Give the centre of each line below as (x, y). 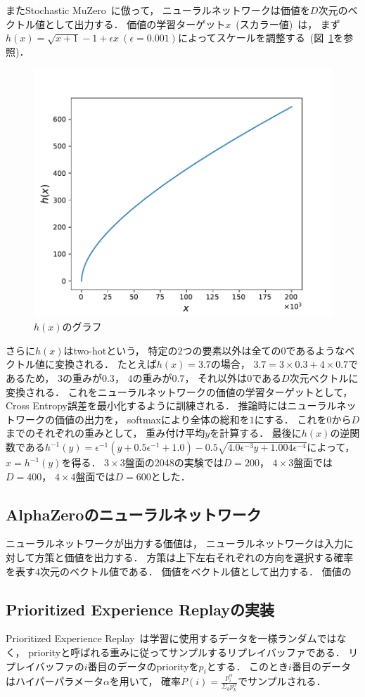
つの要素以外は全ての (232, 350)
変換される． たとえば (105, 364)
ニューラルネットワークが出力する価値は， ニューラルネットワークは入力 (175, 543)
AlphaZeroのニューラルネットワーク (134, 514)
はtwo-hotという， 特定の (121, 350)
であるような (315, 350)
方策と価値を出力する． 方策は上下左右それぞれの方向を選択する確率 (194, 557)
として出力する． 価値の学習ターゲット (135, 24)
